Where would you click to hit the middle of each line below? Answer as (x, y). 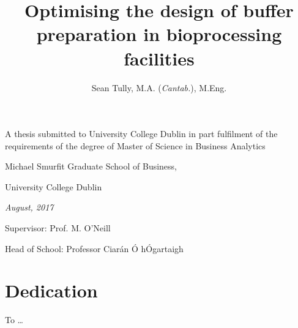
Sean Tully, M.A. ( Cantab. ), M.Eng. (159, 87)
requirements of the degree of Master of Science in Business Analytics (135, 145)
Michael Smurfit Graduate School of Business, (91, 166)
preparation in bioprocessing (159, 34)
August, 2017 (29, 207)
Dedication (51, 290)
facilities (159, 58)
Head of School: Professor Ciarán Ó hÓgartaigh (94, 248)
